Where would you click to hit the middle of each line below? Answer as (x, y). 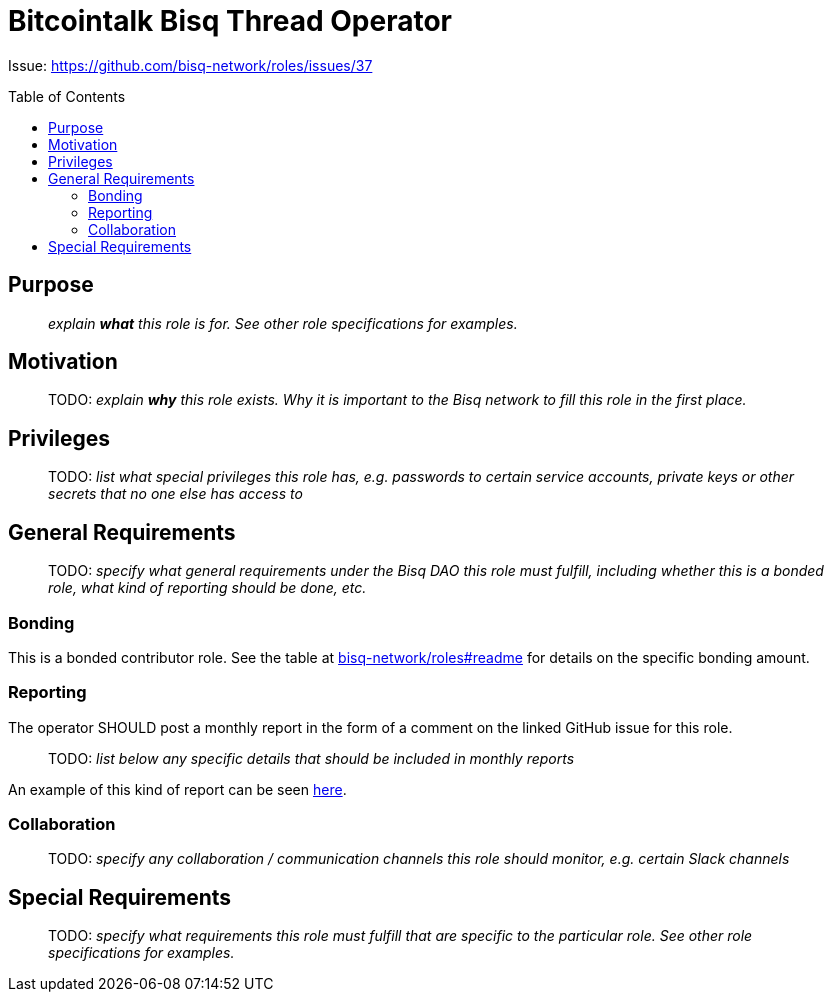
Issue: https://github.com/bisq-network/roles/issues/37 (190, 65)
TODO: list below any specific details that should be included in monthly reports (311, 758)
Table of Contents (67, 96)
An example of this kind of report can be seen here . (177, 789)
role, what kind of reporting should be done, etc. (207, 588)
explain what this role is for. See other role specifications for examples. (283, 323)
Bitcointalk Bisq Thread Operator (230, 21)
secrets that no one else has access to (175, 494)
